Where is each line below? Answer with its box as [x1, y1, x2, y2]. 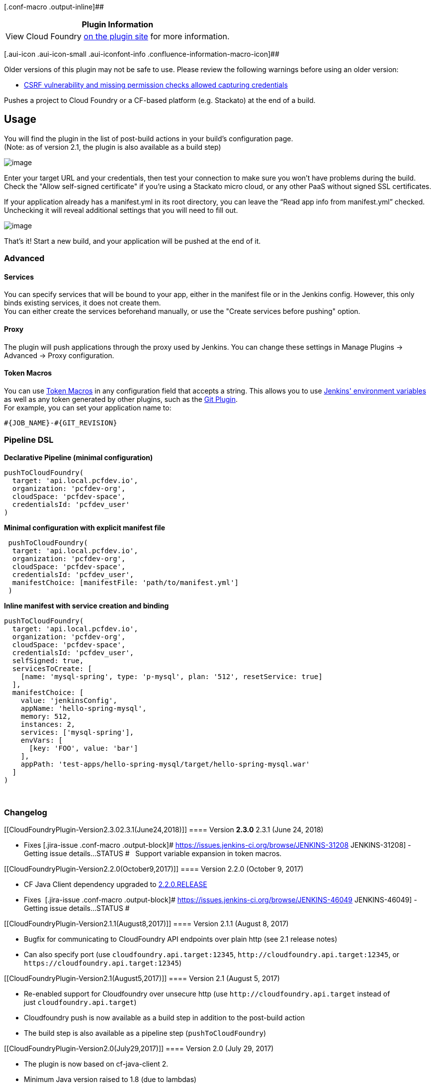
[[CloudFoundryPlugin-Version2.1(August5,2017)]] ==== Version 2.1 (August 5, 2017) [4, 974, 280, 983]
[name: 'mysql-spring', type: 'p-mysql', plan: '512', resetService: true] [20, 672, 323, 681]
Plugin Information [82, 19, 154, 29]
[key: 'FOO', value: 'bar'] [29, 744, 138, 752]
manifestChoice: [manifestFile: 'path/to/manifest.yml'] [12, 578, 239, 587]
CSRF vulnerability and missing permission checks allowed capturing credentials [24, 81, 288, 89]
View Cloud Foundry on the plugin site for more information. [5, 31, 230, 41]
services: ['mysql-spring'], [20, 728, 134, 736]
